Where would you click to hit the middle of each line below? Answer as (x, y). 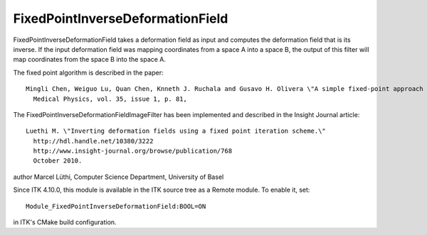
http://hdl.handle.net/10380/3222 (93, 141)
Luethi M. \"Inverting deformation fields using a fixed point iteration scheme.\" (176, 131)
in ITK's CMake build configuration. (65, 222)
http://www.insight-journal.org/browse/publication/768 (133, 151)
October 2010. (58, 161)
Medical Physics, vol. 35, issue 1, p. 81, (110, 99)
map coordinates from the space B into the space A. (90, 60)
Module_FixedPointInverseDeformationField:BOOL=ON (116, 206)
